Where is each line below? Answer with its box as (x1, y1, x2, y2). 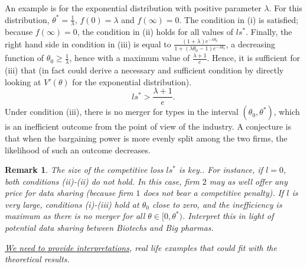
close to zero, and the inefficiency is (152, 198, 282, 210)
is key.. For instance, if (179, 163, 263, 176)
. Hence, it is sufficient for (207, 52, 301, 64)
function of (5, 52, 44, 64)
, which (273, 105, 300, 118)
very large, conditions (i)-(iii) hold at (5, 198, 139, 210)
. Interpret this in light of (182, 210, 274, 222)
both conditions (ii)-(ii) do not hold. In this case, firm (5, 175, 200, 187)
